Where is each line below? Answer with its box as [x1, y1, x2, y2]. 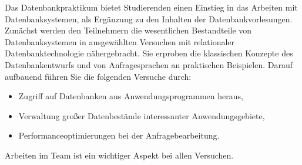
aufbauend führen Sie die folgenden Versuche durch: [5, 70, 192, 82]
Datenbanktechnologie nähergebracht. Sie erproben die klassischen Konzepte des [5, 47, 293, 59]
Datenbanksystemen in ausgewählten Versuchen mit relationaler [5, 35, 235, 48]
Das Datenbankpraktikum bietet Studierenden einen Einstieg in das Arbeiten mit [5, 1, 298, 13]
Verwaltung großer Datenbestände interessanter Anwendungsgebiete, [18, 109, 265, 122]
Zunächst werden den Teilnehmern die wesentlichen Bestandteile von [5, 24, 252, 36]
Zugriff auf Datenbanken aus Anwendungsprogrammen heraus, [18, 90, 243, 102]
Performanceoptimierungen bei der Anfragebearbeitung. [18, 129, 220, 142]
